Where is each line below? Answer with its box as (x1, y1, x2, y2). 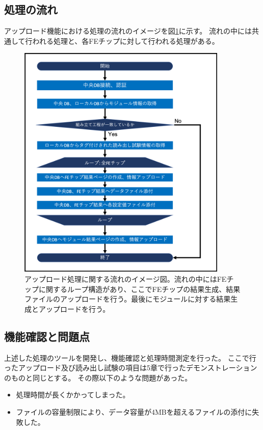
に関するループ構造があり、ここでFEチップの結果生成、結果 (38, 283, 241, 294)
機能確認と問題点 (4, 328, 90, 344)
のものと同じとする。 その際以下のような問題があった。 (4, 372, 192, 383)
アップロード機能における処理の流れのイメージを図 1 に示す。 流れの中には (4, 25, 252, 36)
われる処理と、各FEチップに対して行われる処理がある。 (32, 35, 219, 46)
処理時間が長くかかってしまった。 (16, 389, 130, 400)
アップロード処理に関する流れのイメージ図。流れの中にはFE (24, 274, 227, 284)
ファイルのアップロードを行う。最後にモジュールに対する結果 (24, 293, 231, 304)
